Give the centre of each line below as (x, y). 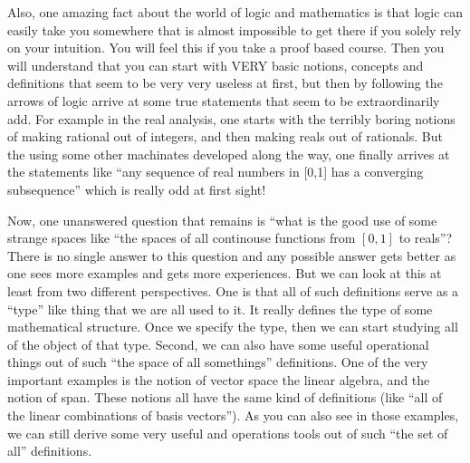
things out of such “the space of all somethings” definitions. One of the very (218, 362)
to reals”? (426, 238)
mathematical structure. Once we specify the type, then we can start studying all (233, 327)
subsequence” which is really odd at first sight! (137, 189)
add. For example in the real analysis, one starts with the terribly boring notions (231, 118)
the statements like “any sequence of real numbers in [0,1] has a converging (216, 172)
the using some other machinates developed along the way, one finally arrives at (229, 154)
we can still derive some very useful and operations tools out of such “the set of (228, 433)
